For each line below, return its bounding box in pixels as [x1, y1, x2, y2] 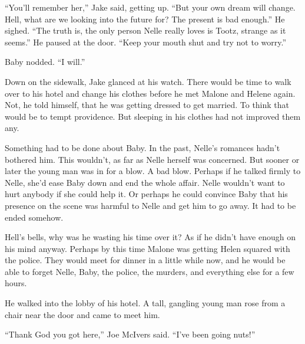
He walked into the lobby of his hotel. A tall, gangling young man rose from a [5, 297, 286, 309]
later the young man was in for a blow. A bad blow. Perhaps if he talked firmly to [5, 165, 301, 177]
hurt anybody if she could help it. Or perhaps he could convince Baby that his [5, 188, 288, 200]
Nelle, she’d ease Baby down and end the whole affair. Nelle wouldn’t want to [5, 176, 285, 188]
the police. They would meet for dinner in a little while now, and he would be [5, 254, 286, 266]
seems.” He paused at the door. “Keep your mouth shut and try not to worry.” [5, 35, 287, 48]
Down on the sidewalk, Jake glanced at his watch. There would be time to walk [5, 75, 291, 87]
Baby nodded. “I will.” [5, 55, 85, 68]
